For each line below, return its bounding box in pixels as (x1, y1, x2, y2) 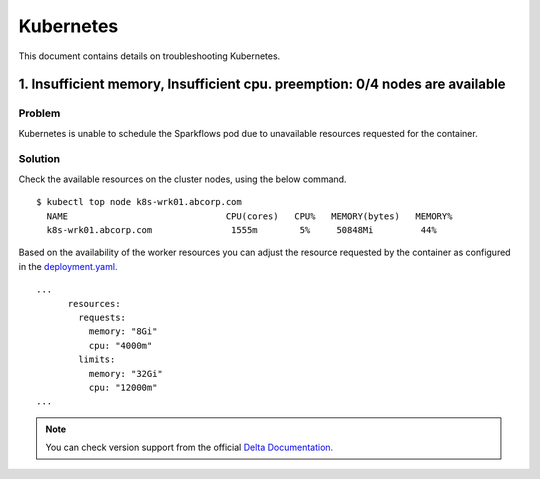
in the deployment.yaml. (18, 260, 118, 272)
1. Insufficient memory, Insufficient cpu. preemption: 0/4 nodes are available (18, 76, 506, 93)
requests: (78, 311, 127, 323)
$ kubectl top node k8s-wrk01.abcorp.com (36, 196, 242, 208)
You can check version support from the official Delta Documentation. (45, 441, 334, 454)
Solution (18, 152, 61, 166)
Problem (18, 106, 61, 120)
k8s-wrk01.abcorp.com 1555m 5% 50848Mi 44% (46, 225, 437, 236)
